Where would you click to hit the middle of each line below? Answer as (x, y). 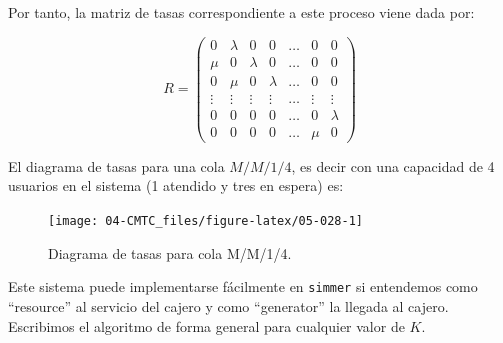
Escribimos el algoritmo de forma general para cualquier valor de (206, 325)
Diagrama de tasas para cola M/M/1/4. (170, 252)
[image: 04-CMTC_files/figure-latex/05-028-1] (205, 221)
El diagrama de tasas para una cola (116, 165)
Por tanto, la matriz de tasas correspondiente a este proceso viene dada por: (241, 12)
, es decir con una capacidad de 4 (393, 165)
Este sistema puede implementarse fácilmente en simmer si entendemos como (243, 286)
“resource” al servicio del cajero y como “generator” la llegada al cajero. (228, 305)
